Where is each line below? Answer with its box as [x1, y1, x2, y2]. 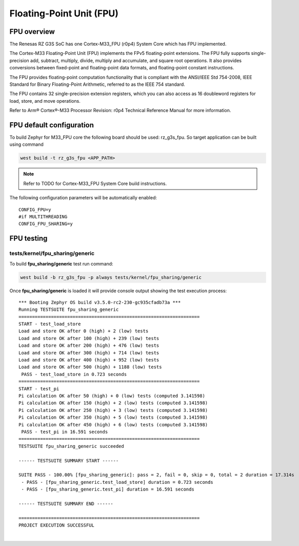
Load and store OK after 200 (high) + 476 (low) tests [18, 343, 160, 349]
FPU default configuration [9, 121, 94, 129]
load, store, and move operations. [9, 98, 81, 104]
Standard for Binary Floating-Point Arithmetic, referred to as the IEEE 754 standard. [9, 81, 186, 87]
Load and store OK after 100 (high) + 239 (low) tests [18, 335, 160, 341]
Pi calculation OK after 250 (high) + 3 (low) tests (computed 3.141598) [18, 407, 208, 413]
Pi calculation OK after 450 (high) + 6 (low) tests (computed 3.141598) [18, 422, 208, 427]
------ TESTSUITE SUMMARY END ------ [18, 501, 114, 506]
